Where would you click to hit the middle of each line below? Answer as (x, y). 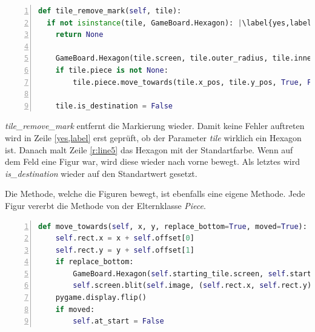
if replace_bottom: (94, 262)
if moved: (75, 309)
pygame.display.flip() (101, 298)
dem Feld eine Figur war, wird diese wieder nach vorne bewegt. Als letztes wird (152, 161)
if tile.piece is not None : (112, 70)
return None (79, 35)
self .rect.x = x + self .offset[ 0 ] (125, 238)
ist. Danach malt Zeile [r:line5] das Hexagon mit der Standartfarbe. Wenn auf (149, 149)
